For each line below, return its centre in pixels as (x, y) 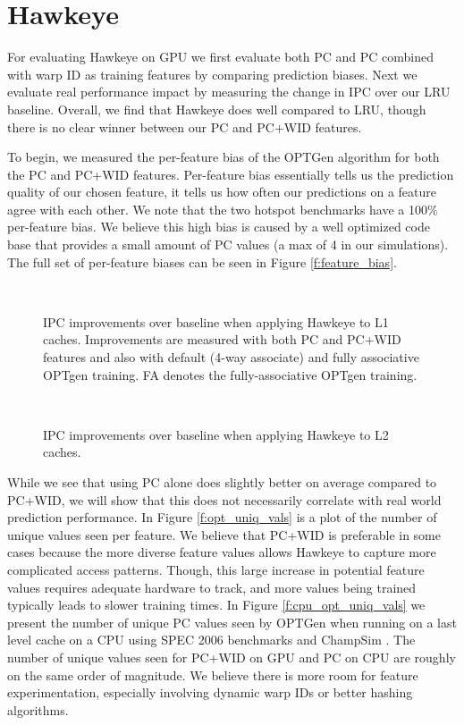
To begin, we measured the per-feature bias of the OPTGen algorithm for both (224, 157)
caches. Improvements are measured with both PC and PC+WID (222, 339)
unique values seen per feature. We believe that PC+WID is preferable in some (224, 534)
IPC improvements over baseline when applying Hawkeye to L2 (216, 434)
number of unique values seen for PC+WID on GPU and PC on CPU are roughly (232, 657)
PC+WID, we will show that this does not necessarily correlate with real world (224, 499)
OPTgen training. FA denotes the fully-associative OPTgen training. (230, 374)
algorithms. (38, 709)
